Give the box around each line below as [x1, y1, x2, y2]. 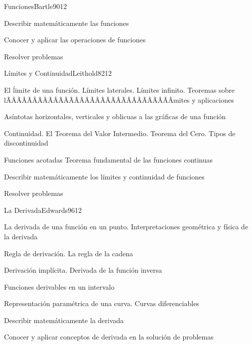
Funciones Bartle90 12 [4, 1, 67, 11]
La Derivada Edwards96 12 [4, 204, 82, 215]
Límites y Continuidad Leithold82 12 [4, 68, 112, 78]
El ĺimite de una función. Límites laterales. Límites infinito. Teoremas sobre [4, 84, 235, 95]
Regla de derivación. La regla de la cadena [4, 248, 133, 258]
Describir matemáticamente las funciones [4, 17, 129, 28]
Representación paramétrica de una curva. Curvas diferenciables [4, 298, 199, 309]
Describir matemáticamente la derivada [4, 315, 124, 325]
